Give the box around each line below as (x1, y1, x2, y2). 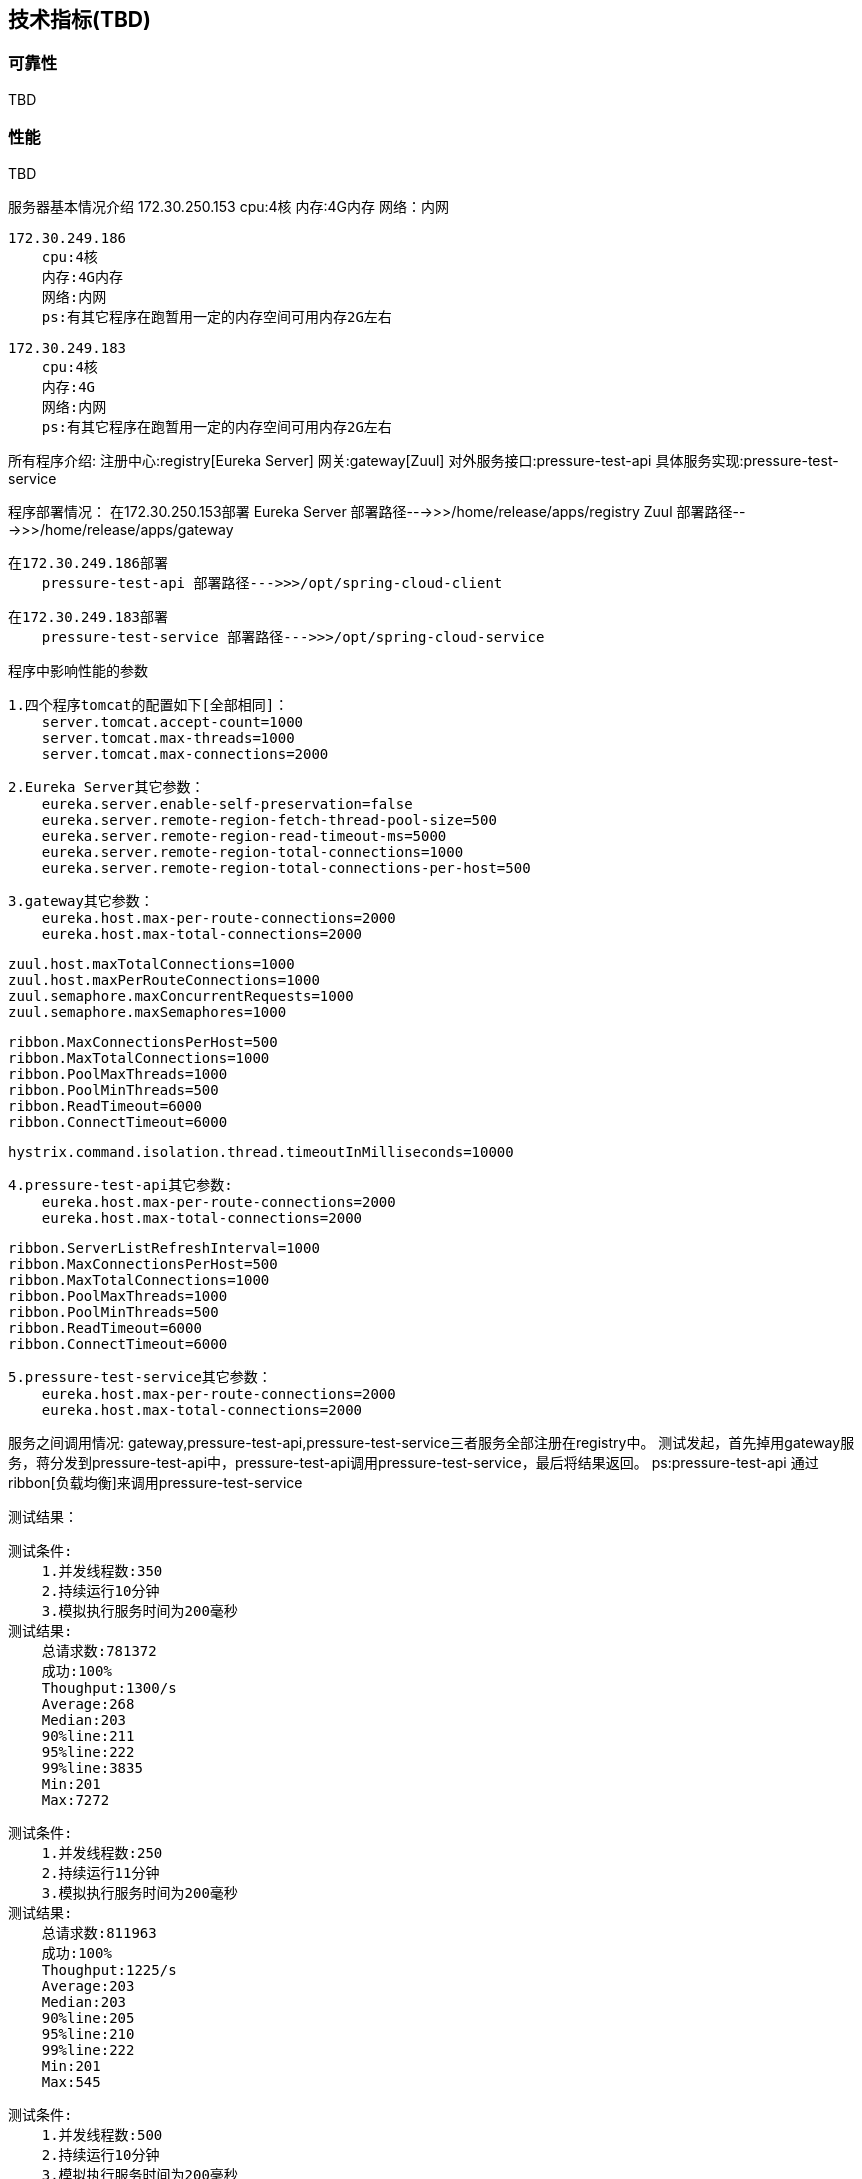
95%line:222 (41, 1743, 135, 1760)
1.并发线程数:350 (41, 1562, 163, 1579)
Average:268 (41, 1695, 135, 1712)
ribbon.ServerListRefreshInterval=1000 (8, 1239, 320, 1256)
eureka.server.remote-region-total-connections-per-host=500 (41, 859, 531, 876)
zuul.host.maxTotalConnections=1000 (8, 955, 295, 972)
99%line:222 (41, 2041, 135, 2058)
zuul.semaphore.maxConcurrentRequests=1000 (8, 987, 354, 1004)
